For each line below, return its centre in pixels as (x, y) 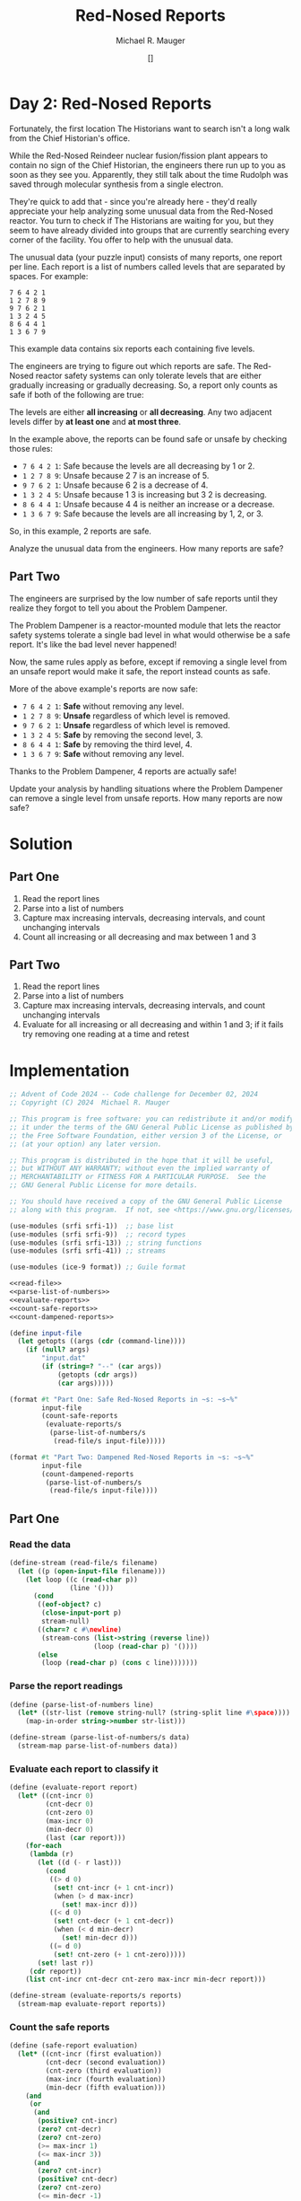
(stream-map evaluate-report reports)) (92, 2004)
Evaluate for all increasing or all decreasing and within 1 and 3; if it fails (153, 1025)
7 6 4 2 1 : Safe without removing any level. (103, 706)
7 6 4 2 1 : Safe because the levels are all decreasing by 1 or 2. (138, 466)
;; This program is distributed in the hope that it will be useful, (142, 1160)
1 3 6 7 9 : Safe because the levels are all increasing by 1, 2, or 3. (143, 514)
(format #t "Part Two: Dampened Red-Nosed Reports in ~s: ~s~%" (132, 1457)
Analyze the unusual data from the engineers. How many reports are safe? (146, 548)
